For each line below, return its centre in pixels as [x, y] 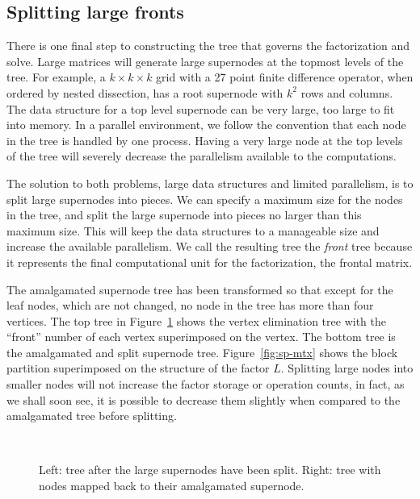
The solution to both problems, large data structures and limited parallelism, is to [210, 183]
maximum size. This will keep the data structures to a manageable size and [193, 230]
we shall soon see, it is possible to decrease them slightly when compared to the [204, 399]
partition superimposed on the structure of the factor [138, 368]
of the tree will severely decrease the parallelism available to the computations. [202, 156]
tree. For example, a [56, 77]
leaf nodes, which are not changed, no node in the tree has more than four [190, 305]
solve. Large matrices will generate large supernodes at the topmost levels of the [205, 61]
